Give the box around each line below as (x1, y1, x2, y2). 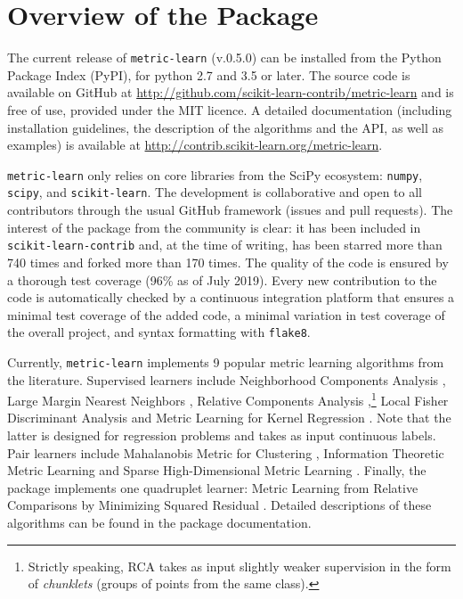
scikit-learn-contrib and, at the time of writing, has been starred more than (7, 235, 443, 254)
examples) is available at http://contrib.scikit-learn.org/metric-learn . (7, 135, 383, 154)
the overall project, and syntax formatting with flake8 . (7, 323, 311, 341)
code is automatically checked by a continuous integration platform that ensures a (7, 288, 455, 307)
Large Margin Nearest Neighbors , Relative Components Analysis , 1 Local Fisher (7, 389, 449, 409)
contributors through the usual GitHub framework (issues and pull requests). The (7, 201, 453, 219)
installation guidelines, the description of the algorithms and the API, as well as (7, 118, 443, 136)
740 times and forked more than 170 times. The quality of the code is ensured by (7, 252, 449, 271)
